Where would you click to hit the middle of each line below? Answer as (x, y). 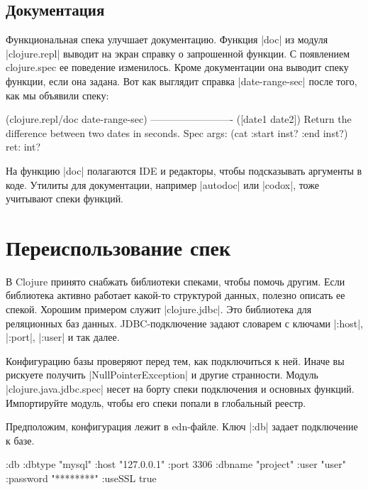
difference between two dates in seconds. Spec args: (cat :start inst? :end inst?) (177, 132)
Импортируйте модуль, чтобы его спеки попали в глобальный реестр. (156, 402)
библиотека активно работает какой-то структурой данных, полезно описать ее (175, 295)
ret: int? (23, 147)
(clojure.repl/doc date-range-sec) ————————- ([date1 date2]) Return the (179, 119)
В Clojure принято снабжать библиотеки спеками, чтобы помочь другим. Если (175, 281)
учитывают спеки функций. (65, 198)
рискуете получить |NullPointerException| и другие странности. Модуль (162, 375)
